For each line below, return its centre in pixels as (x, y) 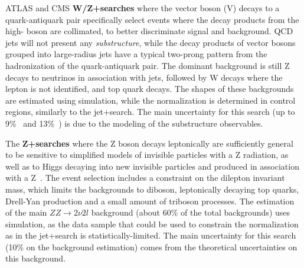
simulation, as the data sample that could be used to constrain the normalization (152, 224)
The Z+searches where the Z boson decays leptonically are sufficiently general (149, 143)
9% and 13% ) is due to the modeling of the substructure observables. (134, 123)
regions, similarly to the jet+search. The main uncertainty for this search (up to (150, 112)
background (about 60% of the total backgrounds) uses (191, 212)
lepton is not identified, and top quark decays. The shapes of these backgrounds (150, 89)
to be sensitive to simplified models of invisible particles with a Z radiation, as (147, 155)
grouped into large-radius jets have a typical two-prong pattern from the (136, 54)
